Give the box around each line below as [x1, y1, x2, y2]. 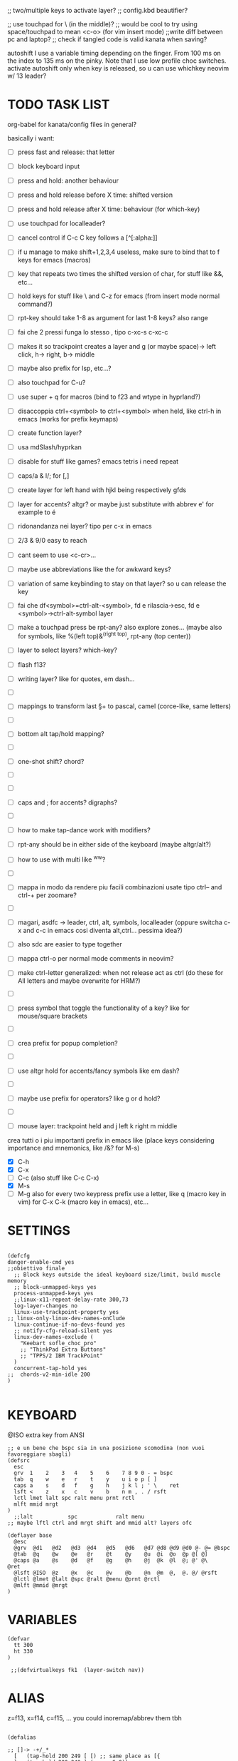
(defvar [7, 1635, 31, 1643]
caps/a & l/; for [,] [17, 471, 70, 480]
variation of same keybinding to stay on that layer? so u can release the [17, 579, 227, 588]
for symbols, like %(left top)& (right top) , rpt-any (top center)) [17, 631, 191, 640]
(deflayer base [7, 1531, 53, 1539]
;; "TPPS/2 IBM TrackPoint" [20, 1352, 103, 1359]
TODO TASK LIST [7, 96, 110, 113]
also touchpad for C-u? [17, 378, 86, 387]
